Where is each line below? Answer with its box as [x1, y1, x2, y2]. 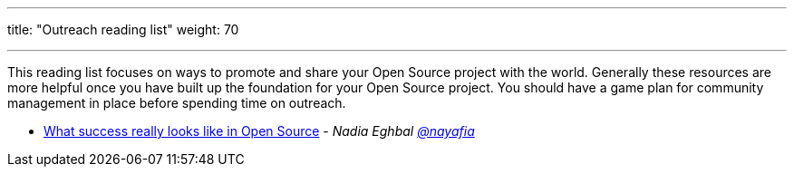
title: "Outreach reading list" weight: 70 [7, 22, 239, 37]
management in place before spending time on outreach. [7, 95, 346, 111]
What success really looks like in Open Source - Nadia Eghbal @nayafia [44, 123, 475, 139]
